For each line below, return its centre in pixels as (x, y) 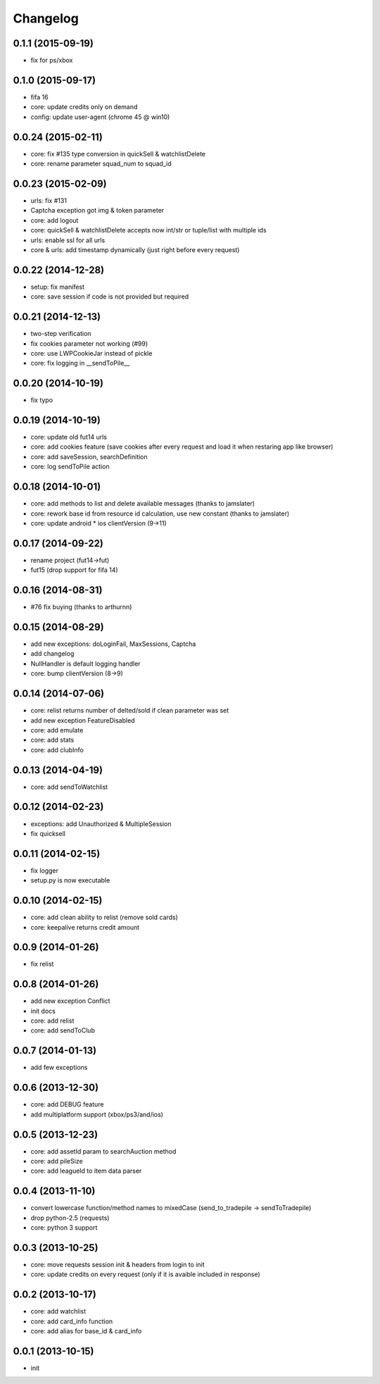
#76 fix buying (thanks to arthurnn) (81, 607)
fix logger (45, 871)
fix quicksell (48, 833)
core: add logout (55, 220)
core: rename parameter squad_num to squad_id (101, 164)
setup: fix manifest (57, 287)
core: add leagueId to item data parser (86, 1171)
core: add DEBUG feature (67, 1104)
